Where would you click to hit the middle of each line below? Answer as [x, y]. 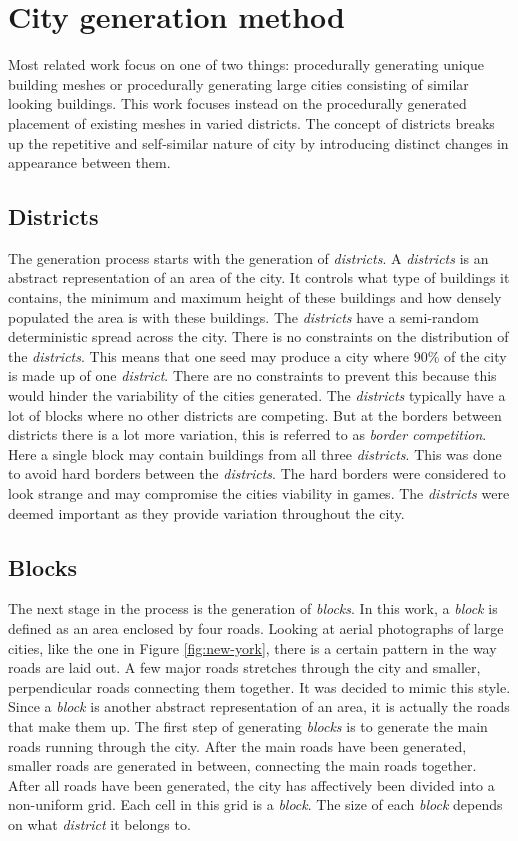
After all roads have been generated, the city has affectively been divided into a [251, 784]
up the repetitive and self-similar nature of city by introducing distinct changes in [258, 142]
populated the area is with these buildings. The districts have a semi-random [243, 316]
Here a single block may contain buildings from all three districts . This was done [255, 453]
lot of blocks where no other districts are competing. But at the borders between [255, 414]
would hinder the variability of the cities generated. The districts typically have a [257, 395]
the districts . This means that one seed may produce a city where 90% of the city [257, 355]
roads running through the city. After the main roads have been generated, [237, 745]
